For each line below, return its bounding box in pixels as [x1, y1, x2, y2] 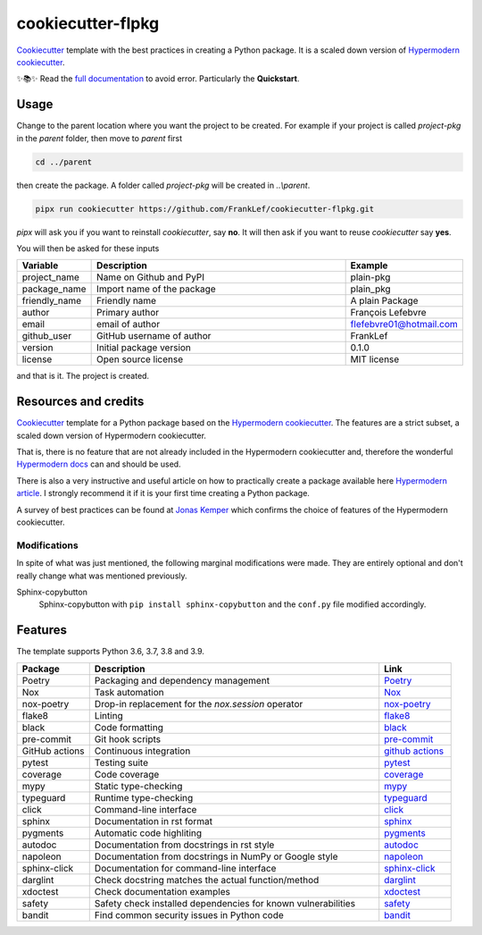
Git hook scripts [94, 733, 162, 745]
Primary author [96, 307, 160, 319]
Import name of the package [96, 282, 216, 295]
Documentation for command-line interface [94, 862, 277, 874]
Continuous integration [94, 745, 191, 757]
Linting [94, 709, 124, 721]
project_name [21, 271, 80, 283]
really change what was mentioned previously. [16, 570, 187, 581]
